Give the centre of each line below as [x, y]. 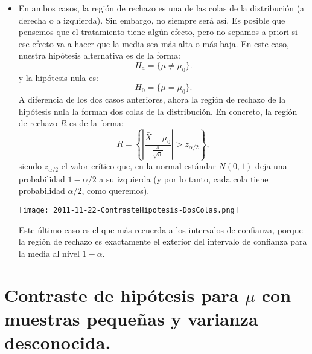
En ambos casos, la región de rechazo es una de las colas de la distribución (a [161, 8]
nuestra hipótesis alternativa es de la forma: [99, 55]
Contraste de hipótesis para [122, 294]
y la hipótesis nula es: [58, 77]
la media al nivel [49, 253]
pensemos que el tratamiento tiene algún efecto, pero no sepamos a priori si [158, 32]
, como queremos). [116, 191]
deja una [271, 166]
